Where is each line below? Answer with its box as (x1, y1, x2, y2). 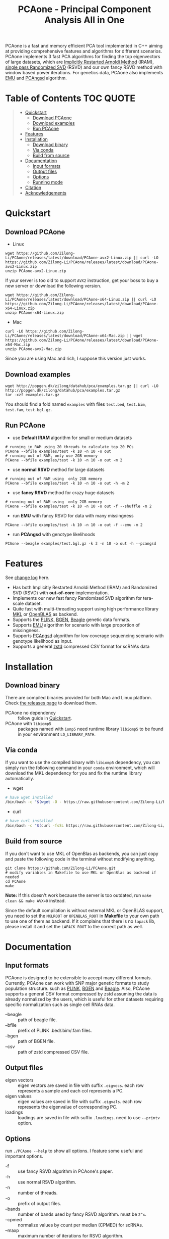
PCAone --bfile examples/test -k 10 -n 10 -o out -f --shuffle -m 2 (5, 504, 152, 509)
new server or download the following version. (5, 283, 102, 289)
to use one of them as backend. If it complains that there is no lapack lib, (5, 918, 156, 924)
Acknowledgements (25, 190, 67, 196)
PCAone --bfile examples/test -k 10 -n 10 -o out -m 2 (5, 457, 123, 463)
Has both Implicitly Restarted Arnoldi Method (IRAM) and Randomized (12, 584, 157, 590)
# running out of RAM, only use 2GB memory (5, 453, 98, 458)
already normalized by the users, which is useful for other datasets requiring (5, 996, 163, 1002)
